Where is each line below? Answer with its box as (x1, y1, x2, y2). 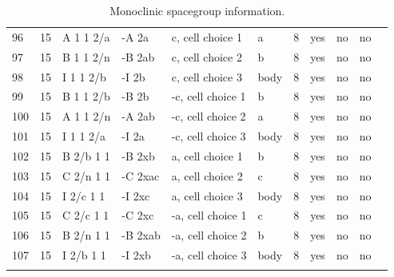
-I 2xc (121, 187, 150, 204)
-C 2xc (121, 207, 154, 224)
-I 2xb (121, 247, 151, 263)
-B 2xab (121, 227, 161, 243)
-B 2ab (121, 48, 155, 65)
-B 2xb (121, 147, 155, 164)
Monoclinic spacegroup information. (109, 2, 285, 18)
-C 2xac (121, 167, 160, 184)
